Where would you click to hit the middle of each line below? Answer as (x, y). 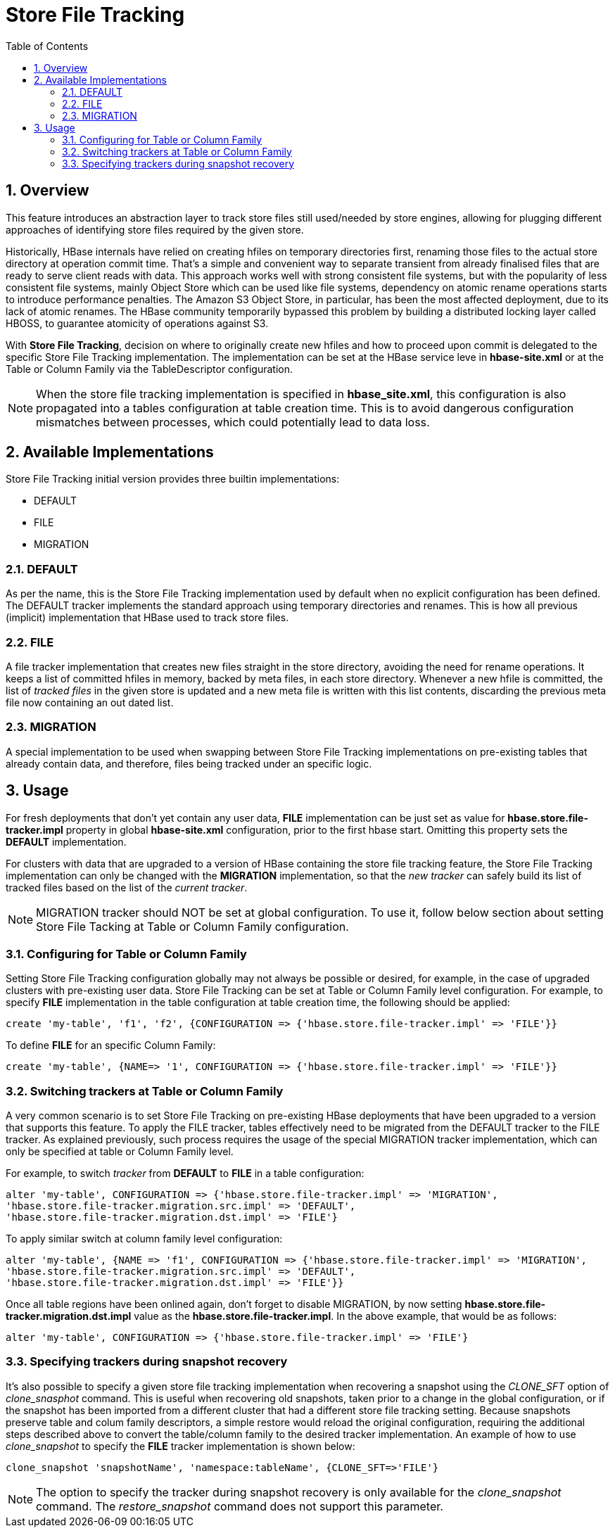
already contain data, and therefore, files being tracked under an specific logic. (189, 763)
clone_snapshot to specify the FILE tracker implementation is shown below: (180, 1446)
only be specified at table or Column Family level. (120, 1152)
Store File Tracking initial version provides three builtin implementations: (173, 479)
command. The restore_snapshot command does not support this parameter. (240, 1506)
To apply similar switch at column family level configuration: (144, 1239)
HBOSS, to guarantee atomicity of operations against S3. (137, 323)
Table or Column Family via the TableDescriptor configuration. (149, 369)
